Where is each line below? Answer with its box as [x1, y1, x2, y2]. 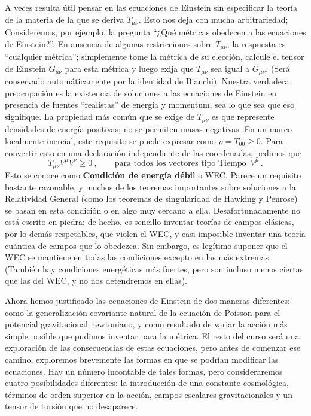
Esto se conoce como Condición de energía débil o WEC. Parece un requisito [5, 169, 301, 181]
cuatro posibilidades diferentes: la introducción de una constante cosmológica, [5, 376, 289, 389]
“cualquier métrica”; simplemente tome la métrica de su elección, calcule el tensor [5, 50, 304, 63]
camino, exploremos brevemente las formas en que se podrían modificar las [5, 353, 279, 366]
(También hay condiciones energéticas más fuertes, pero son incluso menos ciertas [5, 262, 304, 275]
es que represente [212, 110, 275, 122]
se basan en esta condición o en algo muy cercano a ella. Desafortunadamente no [5, 204, 301, 216]
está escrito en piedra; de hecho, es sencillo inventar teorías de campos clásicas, [5, 215, 294, 228]
